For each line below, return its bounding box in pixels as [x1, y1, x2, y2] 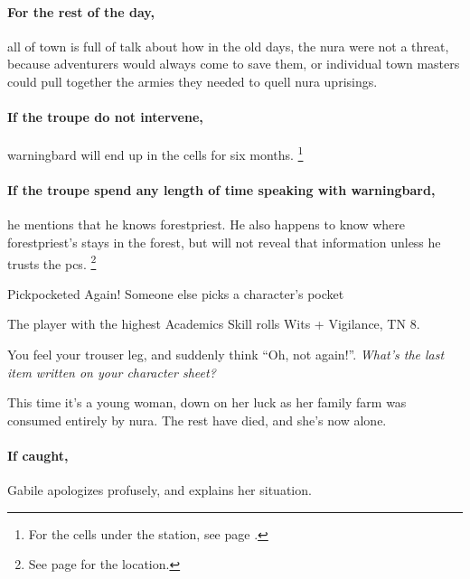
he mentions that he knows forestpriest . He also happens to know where [7, 215, 406, 234]
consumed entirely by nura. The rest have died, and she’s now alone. [7, 410, 387, 429]
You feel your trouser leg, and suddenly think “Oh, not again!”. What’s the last [7, 345, 445, 364]
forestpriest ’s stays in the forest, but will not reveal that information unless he [7, 233, 441, 252]
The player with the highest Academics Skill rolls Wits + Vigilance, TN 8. [7, 314, 420, 333]
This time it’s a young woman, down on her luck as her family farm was [7, 393, 407, 412]
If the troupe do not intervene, [7, 107, 203, 126]
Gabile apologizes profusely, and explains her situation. [7, 481, 312, 500]
